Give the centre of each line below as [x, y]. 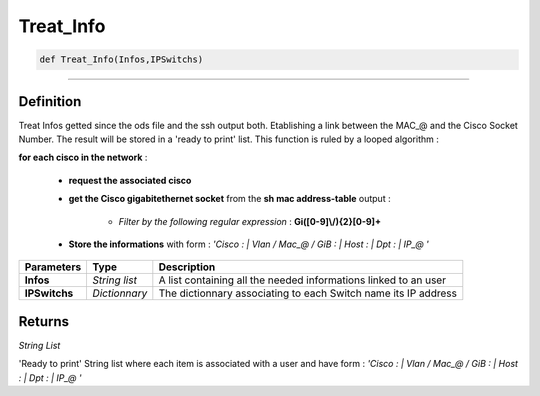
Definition [50, 101]
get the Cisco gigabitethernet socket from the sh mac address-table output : [229, 199]
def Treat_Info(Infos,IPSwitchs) [121, 59]
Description [187, 267]
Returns [44, 321]
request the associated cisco [130, 180]
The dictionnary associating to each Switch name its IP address [307, 293]
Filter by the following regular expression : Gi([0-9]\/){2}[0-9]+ [250, 221]
